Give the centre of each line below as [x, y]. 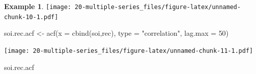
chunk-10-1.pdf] [31, 17]
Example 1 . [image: [38, 6]
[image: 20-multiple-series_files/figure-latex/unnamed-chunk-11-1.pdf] [129, 51]
